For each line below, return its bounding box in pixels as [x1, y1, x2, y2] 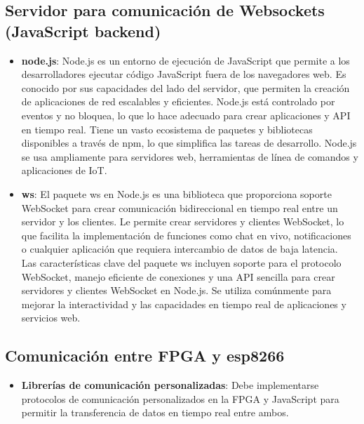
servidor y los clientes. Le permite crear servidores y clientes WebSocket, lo [21, 214, 344, 229]
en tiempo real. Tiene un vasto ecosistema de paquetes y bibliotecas [21, 121, 313, 136]
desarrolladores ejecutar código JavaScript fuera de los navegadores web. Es [21, 67, 346, 81]
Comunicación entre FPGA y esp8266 [5, 345, 285, 366]
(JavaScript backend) [5, 20, 161, 41]
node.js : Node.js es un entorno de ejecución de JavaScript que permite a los [21, 53, 350, 67]
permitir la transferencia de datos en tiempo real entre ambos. [21, 405, 289, 420]
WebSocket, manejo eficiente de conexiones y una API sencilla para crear [21, 269, 335, 284]
